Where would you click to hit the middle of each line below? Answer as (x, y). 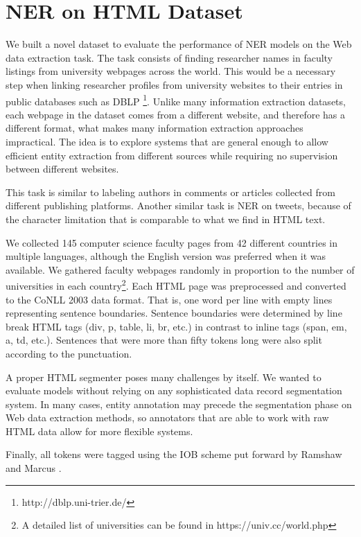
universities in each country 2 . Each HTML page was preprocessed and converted (176, 284)
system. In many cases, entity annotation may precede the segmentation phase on (179, 404)
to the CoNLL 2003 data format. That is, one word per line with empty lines (169, 299)
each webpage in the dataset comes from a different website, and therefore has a (175, 114)
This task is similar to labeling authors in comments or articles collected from (170, 192)
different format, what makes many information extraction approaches (155, 128)
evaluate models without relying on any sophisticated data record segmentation (174, 390)
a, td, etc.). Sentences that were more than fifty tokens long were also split (164, 340)
